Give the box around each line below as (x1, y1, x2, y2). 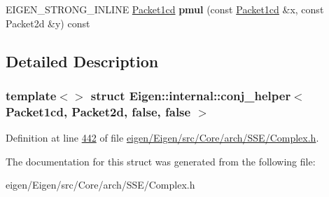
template (6, 86, 57, 104)
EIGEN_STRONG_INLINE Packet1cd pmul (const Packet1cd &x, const (6, 2, 324, 16)
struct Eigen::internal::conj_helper (90, 86, 291, 104)
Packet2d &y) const (6, 15, 90, 30)
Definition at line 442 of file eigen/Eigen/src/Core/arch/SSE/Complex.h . (6, 130, 319, 145)
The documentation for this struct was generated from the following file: (6, 154, 316, 168)
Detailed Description (6, 50, 159, 72)
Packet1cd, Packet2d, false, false (6, 102, 191, 120)
